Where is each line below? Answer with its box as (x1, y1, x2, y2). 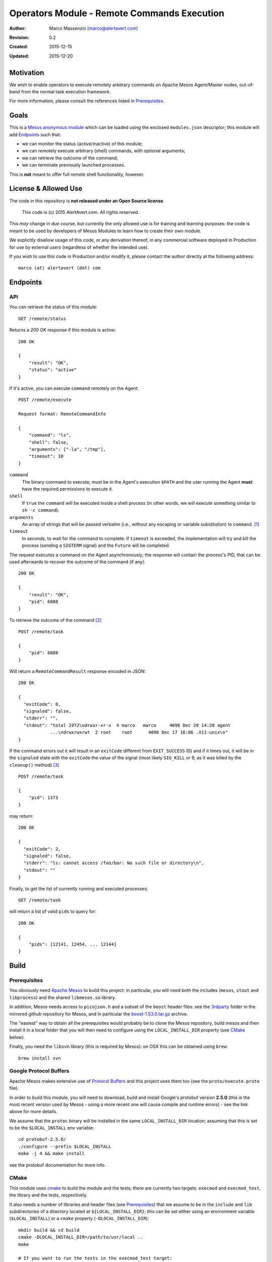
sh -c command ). (22, 507, 60, 513)
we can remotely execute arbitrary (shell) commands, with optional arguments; (22, 148, 186, 154)
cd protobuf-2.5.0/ (18, 1136, 66, 1142)
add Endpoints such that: (9, 131, 61, 137)
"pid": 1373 (28, 795, 58, 801)
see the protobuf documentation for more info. (9, 1162, 106, 1168)
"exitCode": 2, (23, 846, 61, 852)
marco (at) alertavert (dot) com (18, 265, 101, 271)
